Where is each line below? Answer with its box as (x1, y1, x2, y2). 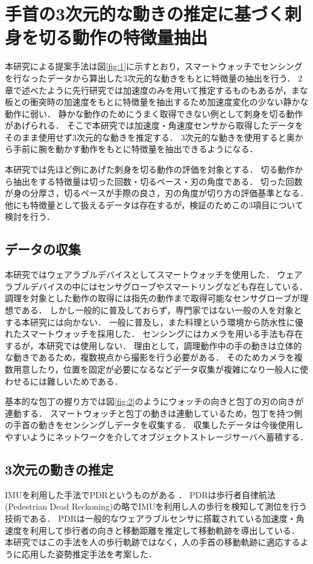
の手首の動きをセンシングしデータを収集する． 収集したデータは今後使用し (5, 418, 303, 431)
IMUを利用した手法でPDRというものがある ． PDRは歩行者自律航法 (5, 488, 276, 501)
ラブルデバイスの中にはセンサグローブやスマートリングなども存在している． (5, 280, 308, 292)
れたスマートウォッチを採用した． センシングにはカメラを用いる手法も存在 (5, 327, 303, 340)
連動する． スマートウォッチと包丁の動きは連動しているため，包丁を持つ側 (5, 406, 303, 419)
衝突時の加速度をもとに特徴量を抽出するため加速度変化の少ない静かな (30, 95, 309, 108)
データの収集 (5, 240, 81, 258)
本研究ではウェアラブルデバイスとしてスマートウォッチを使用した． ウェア (5, 268, 303, 281)
